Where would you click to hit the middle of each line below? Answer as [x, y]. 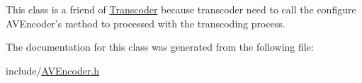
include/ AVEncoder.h [53, 70]
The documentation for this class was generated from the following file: [160, 47]
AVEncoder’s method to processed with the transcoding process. [146, 23]
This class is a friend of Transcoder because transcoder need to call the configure [181, 9]
